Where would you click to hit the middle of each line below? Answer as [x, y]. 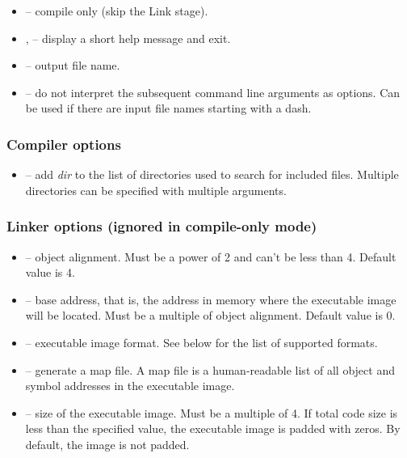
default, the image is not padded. [107, 444]
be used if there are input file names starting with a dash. [168, 108]
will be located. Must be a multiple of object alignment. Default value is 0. [210, 315]
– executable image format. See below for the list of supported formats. [201, 342]
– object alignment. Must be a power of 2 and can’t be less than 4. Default [211, 256]
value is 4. [50, 272]
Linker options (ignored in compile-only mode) [162, 226]
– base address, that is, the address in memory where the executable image [211, 299]
